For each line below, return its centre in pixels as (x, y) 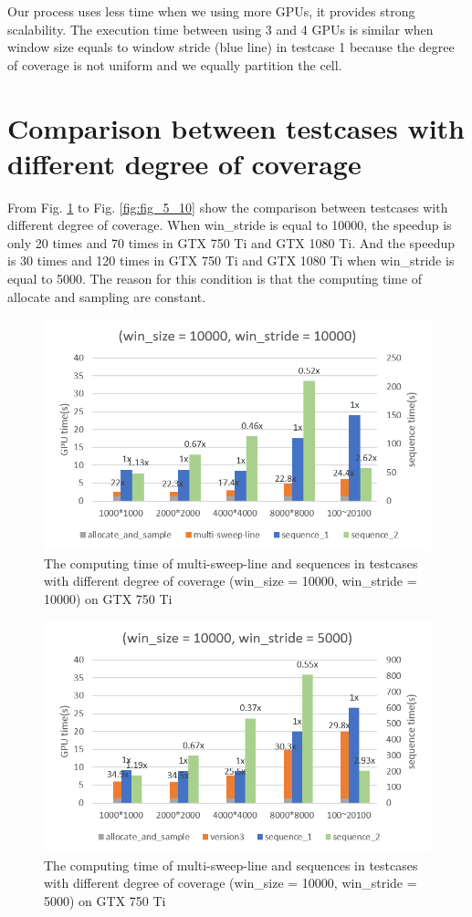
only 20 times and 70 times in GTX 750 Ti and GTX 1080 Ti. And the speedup (231, 242)
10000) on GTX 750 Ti (108, 598)
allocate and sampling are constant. (107, 296)
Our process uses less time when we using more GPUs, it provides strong (211, 11)
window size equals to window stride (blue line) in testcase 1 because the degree (231, 47)
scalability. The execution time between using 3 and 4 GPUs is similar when (220, 29)
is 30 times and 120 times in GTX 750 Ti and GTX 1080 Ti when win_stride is (231, 261)
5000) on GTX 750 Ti (105, 901)
